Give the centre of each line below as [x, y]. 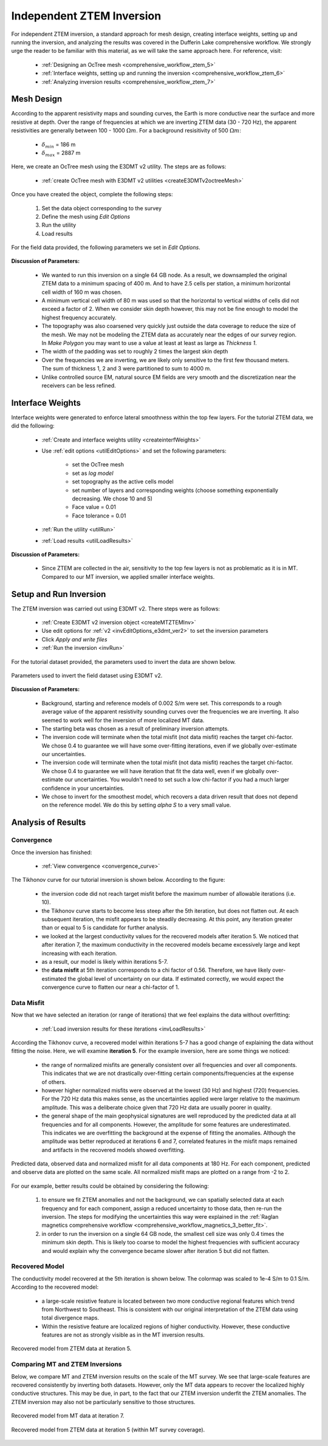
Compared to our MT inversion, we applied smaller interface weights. [128, 576]
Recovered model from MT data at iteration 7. [68, 1416]
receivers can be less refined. [79, 385]
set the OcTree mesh [98, 465]
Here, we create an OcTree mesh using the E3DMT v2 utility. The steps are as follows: [119, 166]
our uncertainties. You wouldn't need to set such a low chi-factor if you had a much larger [177, 780]
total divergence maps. [70, 1318]
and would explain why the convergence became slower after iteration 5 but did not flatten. [155, 1250]
